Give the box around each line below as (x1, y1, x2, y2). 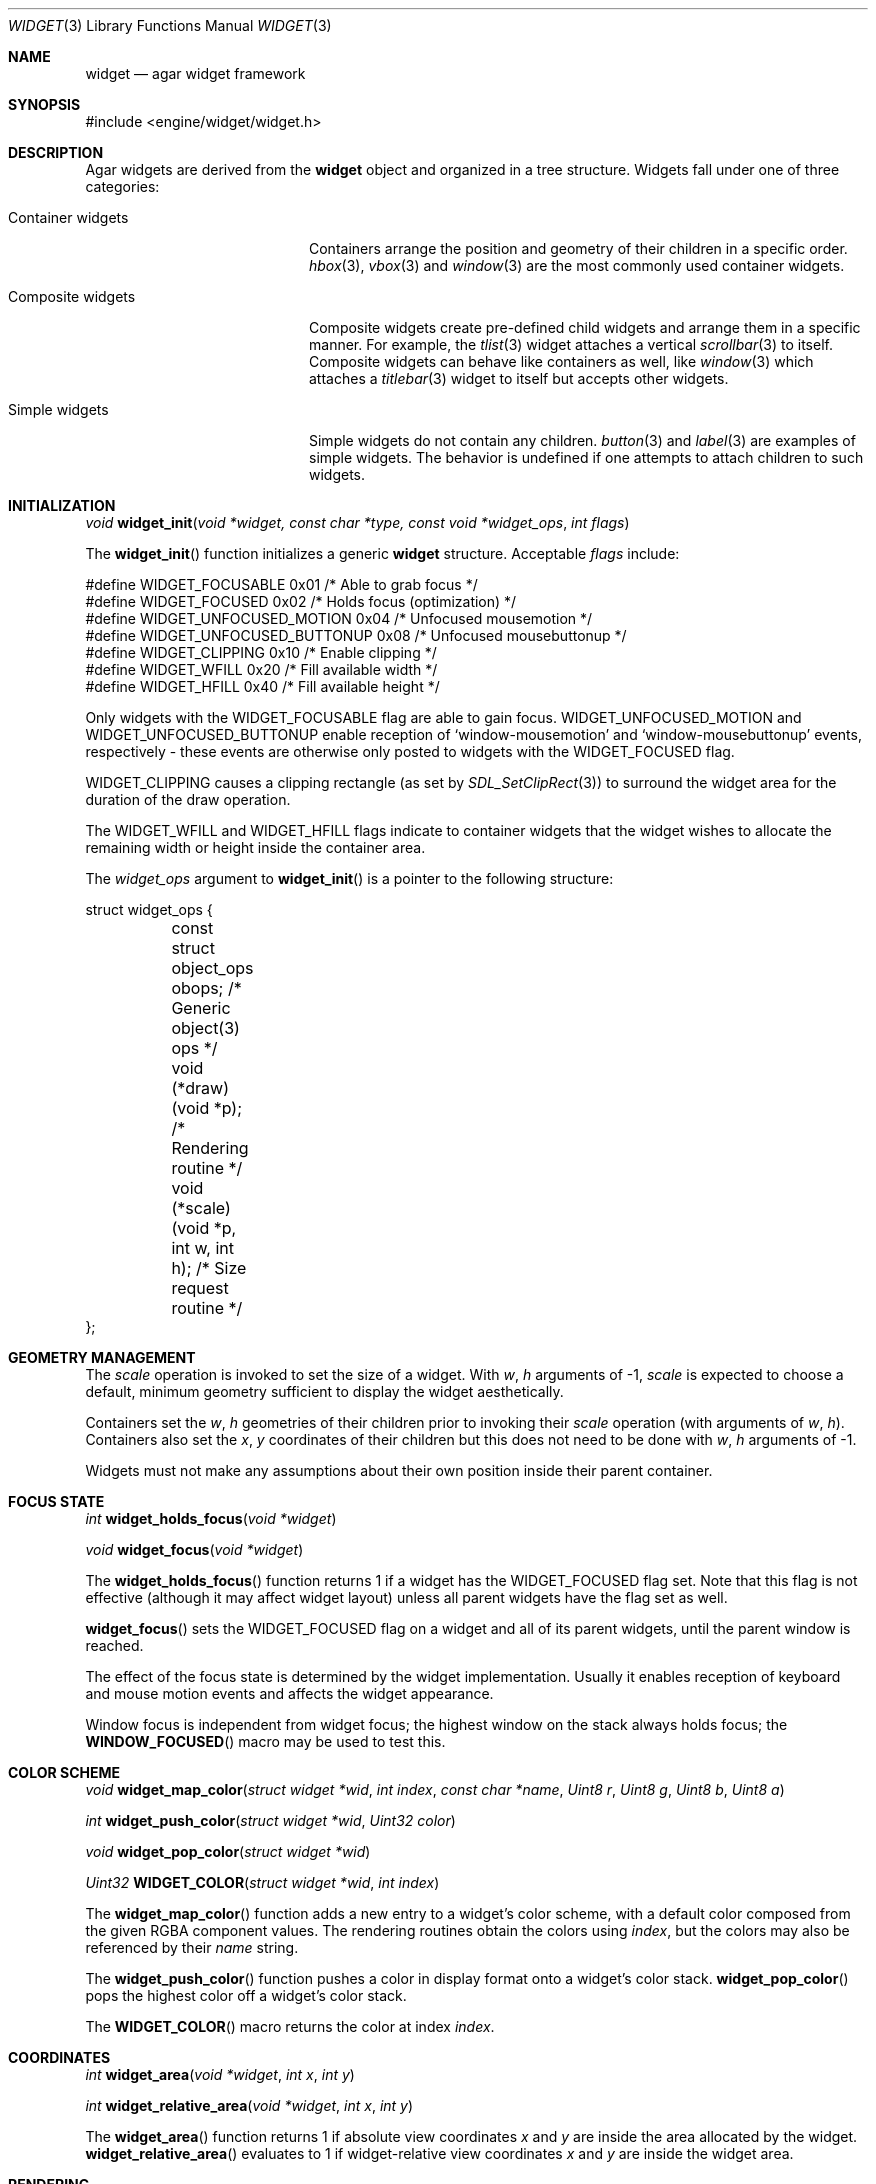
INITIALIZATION (8, 497, 116, 514)
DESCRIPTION (8, 144, 104, 161)
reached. (85, 1637, 144, 1654)
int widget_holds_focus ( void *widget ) (85, 1510, 337, 1527)
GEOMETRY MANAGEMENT (8, 1349, 196, 1366)
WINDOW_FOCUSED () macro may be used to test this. (85, 1733, 446, 1750)
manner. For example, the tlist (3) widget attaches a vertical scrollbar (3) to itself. (309, 336, 833, 353)
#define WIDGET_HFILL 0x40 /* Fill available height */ (85, 678, 440, 695)
